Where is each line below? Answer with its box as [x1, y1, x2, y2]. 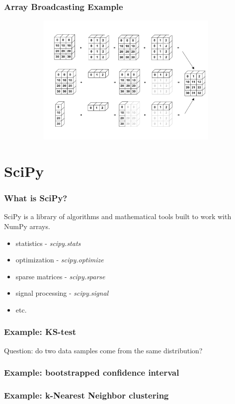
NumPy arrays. [4, 221, 50, 231]
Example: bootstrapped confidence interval [4, 366, 179, 379]
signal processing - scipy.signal [15, 288, 109, 298]
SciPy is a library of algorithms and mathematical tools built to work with [4, 211, 232, 222]
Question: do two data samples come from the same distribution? [4, 345, 203, 355]
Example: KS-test [4, 325, 77, 338]
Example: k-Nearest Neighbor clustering [4, 389, 169, 402]
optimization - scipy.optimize [15, 254, 104, 265]
